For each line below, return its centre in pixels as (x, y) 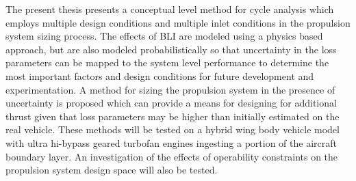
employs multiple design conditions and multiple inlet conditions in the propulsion (178, 22)
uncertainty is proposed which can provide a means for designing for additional (171, 103)
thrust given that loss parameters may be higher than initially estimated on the (173, 116)
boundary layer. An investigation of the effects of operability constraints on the (172, 156)
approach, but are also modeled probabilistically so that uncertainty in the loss (171, 49)
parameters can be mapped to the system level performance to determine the (167, 62)
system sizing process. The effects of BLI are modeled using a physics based (164, 36)
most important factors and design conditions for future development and (160, 75)
